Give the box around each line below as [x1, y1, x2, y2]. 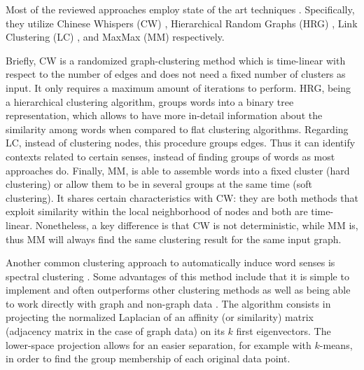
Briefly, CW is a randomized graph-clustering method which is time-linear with [6, 53, 346, 67]
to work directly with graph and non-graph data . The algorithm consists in [6, 296, 331, 310]
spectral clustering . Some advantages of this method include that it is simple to [6, 268, 349, 283]
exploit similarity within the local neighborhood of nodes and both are [6, 204, 308, 219]
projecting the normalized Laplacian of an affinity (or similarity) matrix [6, 310, 314, 324]
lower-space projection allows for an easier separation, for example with [6, 337, 311, 352]
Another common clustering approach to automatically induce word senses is [6, 255, 335, 270]
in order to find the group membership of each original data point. [6, 351, 290, 366]
